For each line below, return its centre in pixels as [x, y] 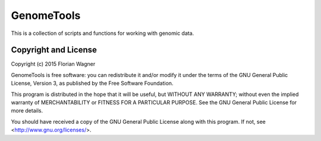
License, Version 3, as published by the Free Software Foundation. [92, 84]
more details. [27, 111]
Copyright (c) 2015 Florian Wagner [53, 64]
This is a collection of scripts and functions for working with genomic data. [103, 33]
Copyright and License [54, 50]
